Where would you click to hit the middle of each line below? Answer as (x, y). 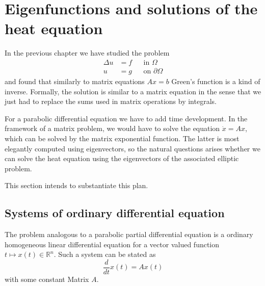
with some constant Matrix (47, 279)
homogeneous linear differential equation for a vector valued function (112, 244)
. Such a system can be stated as (105, 254)
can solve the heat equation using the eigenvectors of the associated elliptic (122, 158)
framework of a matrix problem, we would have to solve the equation (112, 128)
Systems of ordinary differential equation (115, 213)
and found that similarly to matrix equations (75, 81)
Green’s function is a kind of (216, 81)
